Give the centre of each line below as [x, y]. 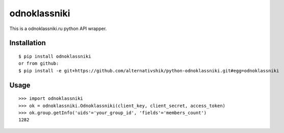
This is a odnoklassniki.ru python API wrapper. [58, 29]
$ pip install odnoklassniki [55, 56]
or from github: [39, 63]
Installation [28, 43]
